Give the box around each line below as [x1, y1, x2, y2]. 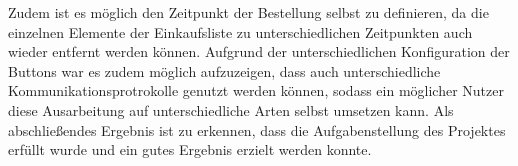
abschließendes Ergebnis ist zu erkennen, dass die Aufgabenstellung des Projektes [8, 119, 506, 140]
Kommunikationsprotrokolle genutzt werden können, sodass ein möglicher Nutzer [8, 80, 504, 101]
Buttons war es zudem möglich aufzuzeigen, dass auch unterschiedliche [8, 60, 441, 81]
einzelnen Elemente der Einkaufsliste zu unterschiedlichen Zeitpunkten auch [8, 21, 473, 42]
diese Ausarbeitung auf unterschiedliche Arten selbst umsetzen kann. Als [8, 99, 454, 120]
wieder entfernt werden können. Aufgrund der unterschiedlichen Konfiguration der [8, 41, 510, 62]
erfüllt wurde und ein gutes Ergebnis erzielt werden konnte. [8, 139, 372, 160]
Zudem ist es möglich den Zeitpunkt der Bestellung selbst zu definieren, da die [8, 2, 489, 22]
